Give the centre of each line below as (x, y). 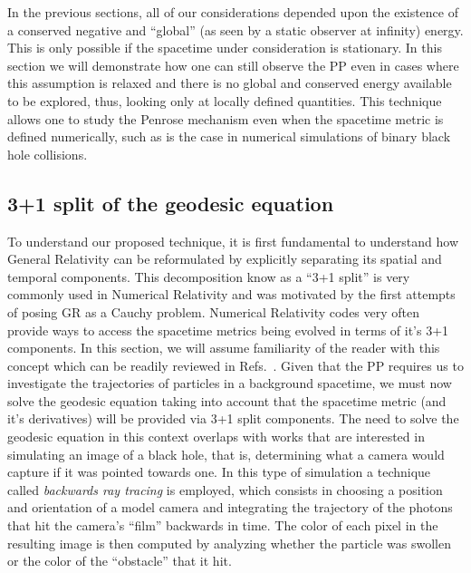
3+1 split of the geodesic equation (171, 203)
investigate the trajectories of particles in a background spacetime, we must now (230, 383)
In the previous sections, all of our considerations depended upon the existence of (233, 12)
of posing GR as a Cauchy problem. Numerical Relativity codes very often (214, 311)
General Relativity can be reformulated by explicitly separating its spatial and (225, 259)
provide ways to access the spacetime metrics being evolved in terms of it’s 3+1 (228, 330)
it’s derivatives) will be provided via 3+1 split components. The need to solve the (233, 418)
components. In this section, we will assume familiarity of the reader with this (224, 348)
